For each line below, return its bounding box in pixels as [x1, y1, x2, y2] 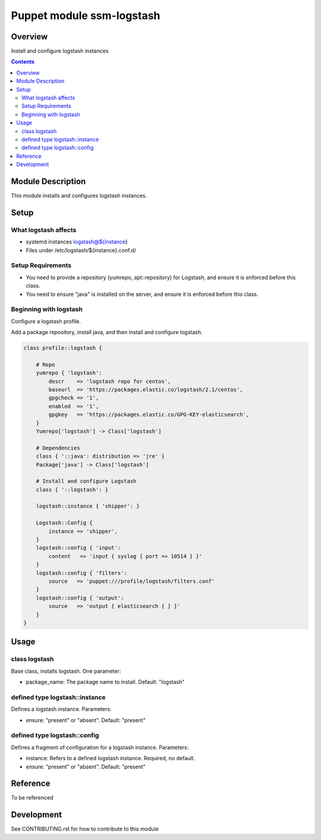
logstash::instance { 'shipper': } [36, 503, 140, 510]
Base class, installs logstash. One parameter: [11, 667, 121, 675]
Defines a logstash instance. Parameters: [11, 705, 112, 713]
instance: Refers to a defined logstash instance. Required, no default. [26, 755, 196, 762]
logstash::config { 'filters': [36, 569, 127, 576]
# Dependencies [36, 444, 80, 451]
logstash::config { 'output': [36, 594, 124, 601]
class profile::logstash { [23, 345, 102, 351]
